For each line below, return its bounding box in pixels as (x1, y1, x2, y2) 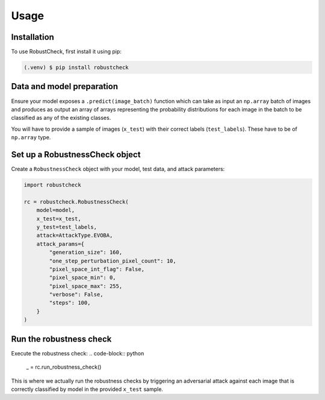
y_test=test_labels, (36, 223, 97, 230)
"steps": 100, (49, 299, 91, 307)
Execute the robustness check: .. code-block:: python (11, 349, 144, 357)
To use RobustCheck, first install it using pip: (11, 48, 122, 55)
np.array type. (11, 134, 51, 141)
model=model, (36, 207, 75, 214)
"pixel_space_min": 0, (49, 274, 117, 281)
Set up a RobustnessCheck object (11, 149, 141, 160)
